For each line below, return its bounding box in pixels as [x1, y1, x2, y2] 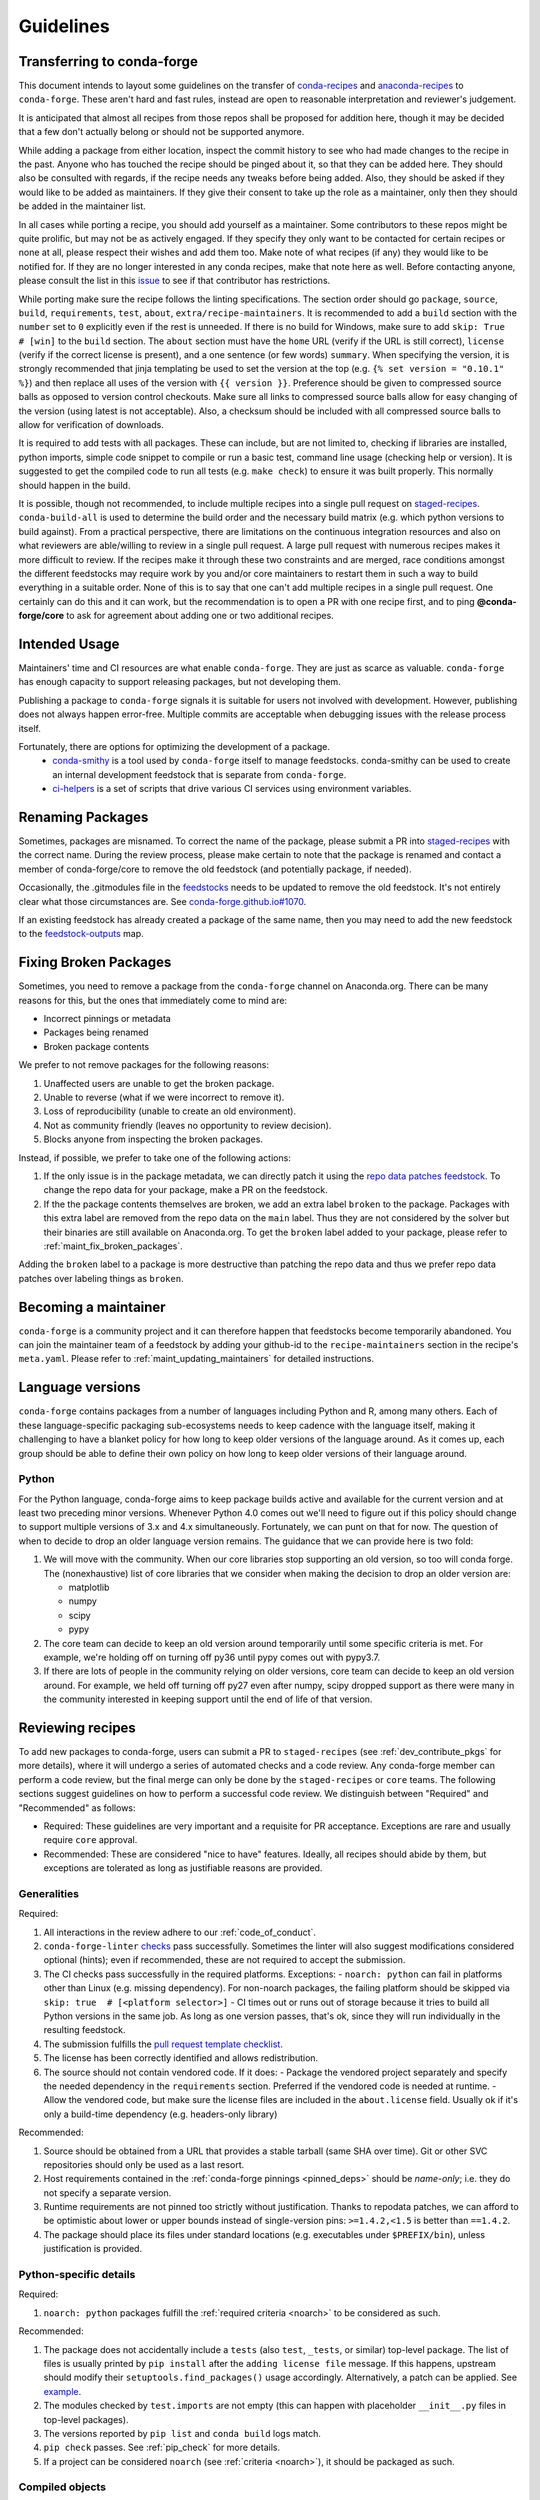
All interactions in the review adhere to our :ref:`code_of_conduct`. [43, 1926, 317, 1938]
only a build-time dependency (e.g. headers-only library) [43, 2108, 278, 2120]
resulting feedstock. [43, 2024, 126, 2036]
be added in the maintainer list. [18, 200, 147, 212]
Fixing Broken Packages [18, 954, 172, 971]
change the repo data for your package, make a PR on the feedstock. [43, 1184, 329, 1196]
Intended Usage [18, 635, 120, 652]
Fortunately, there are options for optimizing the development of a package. [18, 740, 330, 752]
